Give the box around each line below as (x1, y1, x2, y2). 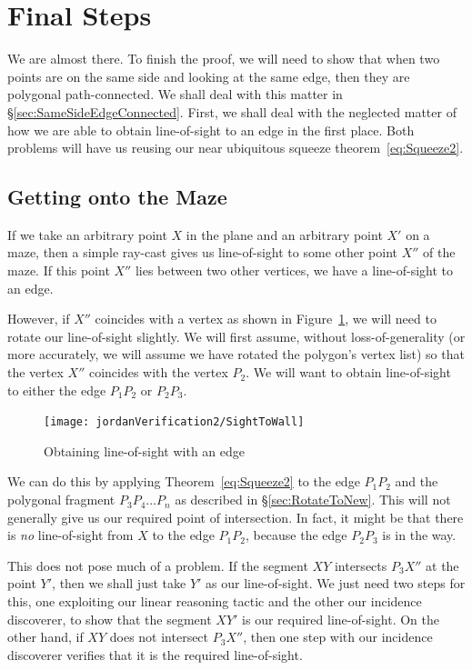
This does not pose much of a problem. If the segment (7, 555, 308, 575)
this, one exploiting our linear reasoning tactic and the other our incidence (7, 592, 422, 611)
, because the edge (245, 525, 347, 545)
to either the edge (7, 380, 106, 399)
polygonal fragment (7, 490, 115, 509)
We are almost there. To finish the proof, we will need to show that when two (7, 49, 440, 68)
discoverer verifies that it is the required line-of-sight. (7, 645, 303, 664)
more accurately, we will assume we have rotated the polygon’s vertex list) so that (7, 345, 465, 364)
